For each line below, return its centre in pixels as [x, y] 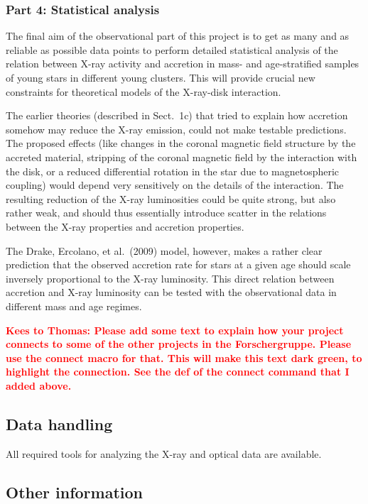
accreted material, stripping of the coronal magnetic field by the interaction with [182, 157]
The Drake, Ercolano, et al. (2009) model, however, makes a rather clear [164, 250]
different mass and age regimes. [74, 306]
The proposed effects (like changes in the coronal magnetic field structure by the [181, 143]
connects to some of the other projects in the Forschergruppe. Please [179, 344]
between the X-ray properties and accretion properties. [125, 226]
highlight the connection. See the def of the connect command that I [178, 372]
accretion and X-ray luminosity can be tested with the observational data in [171, 292]
